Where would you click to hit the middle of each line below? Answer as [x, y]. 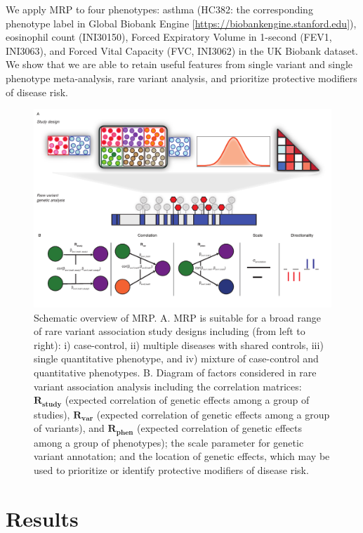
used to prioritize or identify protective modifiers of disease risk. [171, 469]
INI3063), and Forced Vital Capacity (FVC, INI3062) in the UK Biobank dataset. [182, 50]
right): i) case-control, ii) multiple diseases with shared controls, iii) [179, 344]
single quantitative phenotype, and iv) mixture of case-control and [176, 358]
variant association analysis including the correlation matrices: [168, 386]
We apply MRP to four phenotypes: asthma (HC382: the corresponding [159, 9]
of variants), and [69, 428]
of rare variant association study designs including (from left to [170, 331]
